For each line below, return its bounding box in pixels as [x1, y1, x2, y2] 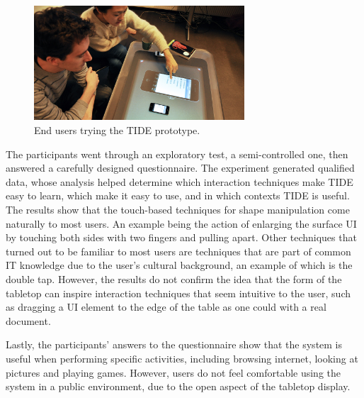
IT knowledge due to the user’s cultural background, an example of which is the [6, 258, 353, 272]
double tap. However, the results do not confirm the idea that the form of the [6, 271, 342, 286]
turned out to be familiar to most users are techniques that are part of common [6, 243, 351, 258]
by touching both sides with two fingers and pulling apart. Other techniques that [6, 230, 357, 245]
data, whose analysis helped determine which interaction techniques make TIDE [6, 174, 353, 189]
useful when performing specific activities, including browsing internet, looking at [6, 350, 358, 365]
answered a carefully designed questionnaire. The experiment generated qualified [6, 160, 355, 175]
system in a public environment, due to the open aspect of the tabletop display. [6, 379, 351, 394]
